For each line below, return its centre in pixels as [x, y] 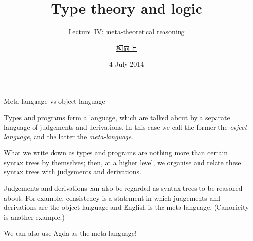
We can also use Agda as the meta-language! [70, 233]
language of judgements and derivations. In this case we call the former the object [126, 127]
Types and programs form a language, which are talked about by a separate [117, 117]
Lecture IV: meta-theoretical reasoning [126, 31]
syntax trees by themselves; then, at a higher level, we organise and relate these [123, 162]
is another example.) [34, 216]
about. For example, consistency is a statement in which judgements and [112, 197]
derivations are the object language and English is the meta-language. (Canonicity [126, 207]
